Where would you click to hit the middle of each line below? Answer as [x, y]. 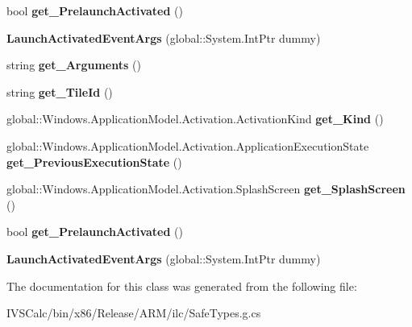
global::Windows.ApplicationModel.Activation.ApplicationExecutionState [188, 145]
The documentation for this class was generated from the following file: [182, 286]
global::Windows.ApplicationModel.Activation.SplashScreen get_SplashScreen [206, 189]
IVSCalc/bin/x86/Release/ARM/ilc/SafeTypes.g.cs [134, 313]
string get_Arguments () [74, 65]
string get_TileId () [60, 91]
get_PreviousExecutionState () [94, 161]
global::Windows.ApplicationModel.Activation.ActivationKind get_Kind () [195, 119]
